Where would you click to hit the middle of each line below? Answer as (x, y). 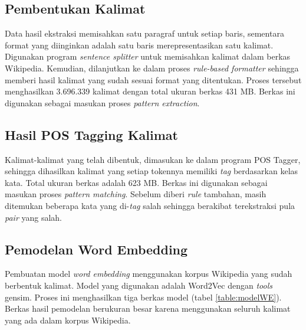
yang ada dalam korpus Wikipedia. (68, 320)
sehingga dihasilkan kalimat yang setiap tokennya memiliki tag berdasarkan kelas (152, 171)
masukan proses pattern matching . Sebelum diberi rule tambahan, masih (136, 194)
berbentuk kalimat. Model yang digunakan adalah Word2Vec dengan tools (139, 285)
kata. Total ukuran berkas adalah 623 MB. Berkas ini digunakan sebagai (136, 182)
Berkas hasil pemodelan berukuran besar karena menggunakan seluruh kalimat (148, 308)
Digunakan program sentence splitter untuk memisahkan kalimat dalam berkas (148, 56)
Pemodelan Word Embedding (96, 249)
